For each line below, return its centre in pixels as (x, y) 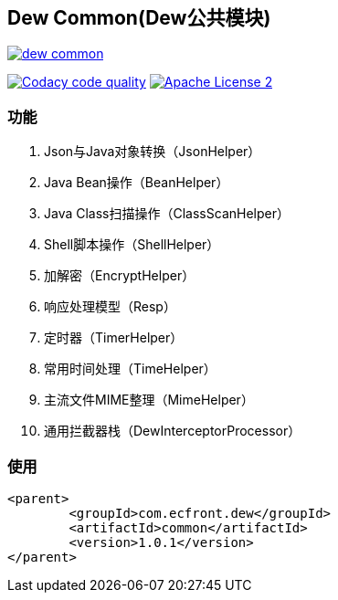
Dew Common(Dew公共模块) (139, 18)
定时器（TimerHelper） (114, 338)
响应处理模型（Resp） (110, 307)
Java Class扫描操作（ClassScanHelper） (167, 214)
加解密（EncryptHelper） (120, 276)
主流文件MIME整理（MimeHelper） (149, 400)
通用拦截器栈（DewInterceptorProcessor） (173, 431)
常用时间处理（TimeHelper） (130, 369)
